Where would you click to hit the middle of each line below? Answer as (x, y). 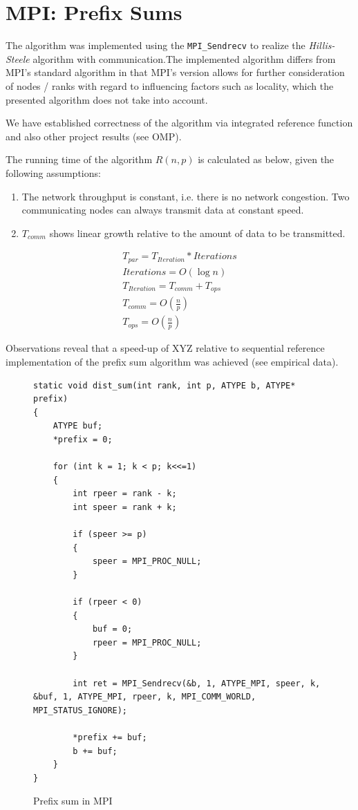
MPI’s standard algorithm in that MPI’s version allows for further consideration (175, 72)
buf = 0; (112, 629)
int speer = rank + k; (125, 507)
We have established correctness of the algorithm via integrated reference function (179, 123)
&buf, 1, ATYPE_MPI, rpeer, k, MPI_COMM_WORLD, (145, 697)
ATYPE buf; (78, 426)
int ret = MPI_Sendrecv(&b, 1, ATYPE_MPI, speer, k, (197, 683)
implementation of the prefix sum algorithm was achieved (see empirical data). (172, 361)
